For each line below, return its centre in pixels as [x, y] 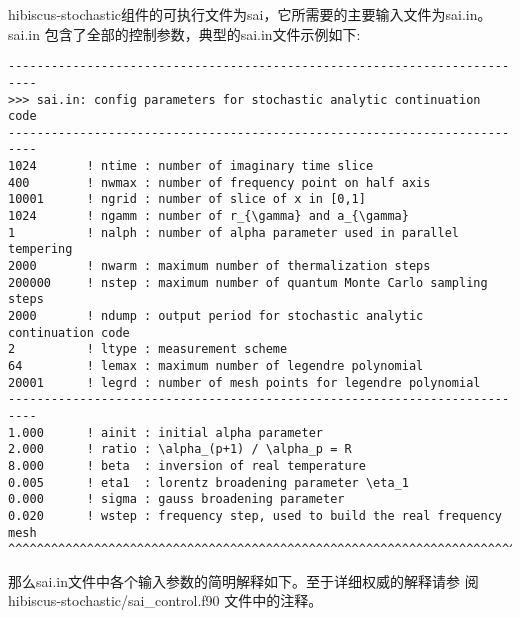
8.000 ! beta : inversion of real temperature [187, 465]
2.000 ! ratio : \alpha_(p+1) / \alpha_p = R [180, 449]
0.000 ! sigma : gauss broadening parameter [176, 499]
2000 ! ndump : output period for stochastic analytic [216, 316]
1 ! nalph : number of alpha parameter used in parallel [234, 232]
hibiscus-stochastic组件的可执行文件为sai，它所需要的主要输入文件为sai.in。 [250, 14]
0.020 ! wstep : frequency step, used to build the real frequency [255, 515]
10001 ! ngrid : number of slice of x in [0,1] [187, 199]
